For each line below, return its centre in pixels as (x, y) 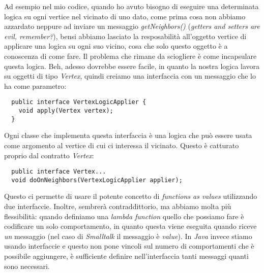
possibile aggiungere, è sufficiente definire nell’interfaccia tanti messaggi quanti (126, 255)
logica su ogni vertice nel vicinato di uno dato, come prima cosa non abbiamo (125, 16)
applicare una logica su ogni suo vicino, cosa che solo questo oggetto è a (116, 46)
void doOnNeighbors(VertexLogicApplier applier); (97, 180)
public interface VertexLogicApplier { (79, 102)
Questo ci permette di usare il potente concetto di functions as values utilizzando (131, 196)
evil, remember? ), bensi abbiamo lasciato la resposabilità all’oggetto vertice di (125, 36)
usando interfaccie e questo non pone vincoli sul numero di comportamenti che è (129, 246)
